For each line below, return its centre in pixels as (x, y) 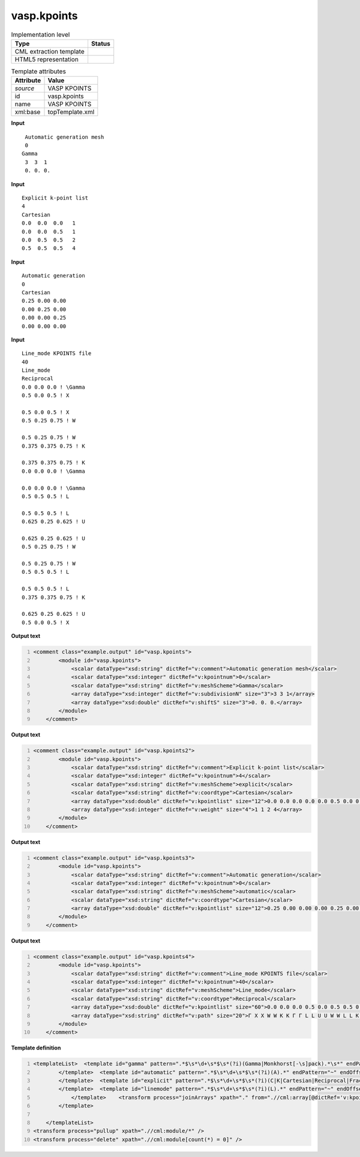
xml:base (28, 112)
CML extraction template (49, 51)
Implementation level (40, 34)
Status (100, 43)
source (25, 88)
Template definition (36, 1048)
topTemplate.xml (71, 112)
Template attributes (38, 71)
